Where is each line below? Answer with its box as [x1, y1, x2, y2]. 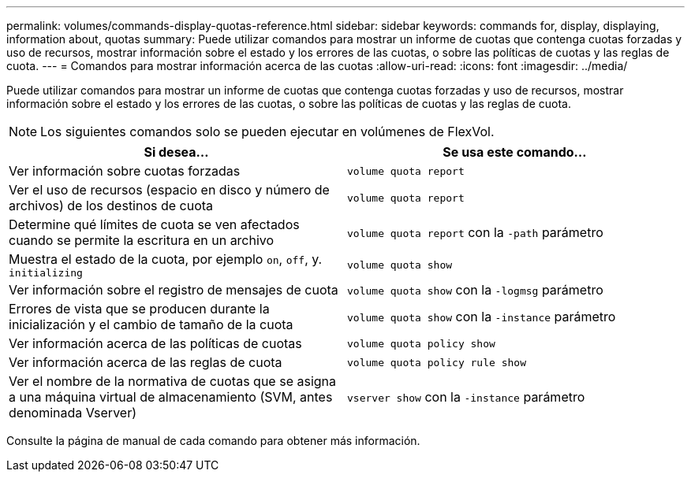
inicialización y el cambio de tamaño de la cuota [9, 317, 293, 332]
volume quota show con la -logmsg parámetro [347, 282, 603, 298]
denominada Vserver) [9, 405, 137, 421]
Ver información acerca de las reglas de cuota [9, 354, 282, 370]
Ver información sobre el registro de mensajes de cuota [9, 282, 338, 298]
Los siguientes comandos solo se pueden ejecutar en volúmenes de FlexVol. [40, 124, 495, 139]
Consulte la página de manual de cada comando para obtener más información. [6, 434, 420, 447]
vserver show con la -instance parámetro [347, 389, 585, 405]
